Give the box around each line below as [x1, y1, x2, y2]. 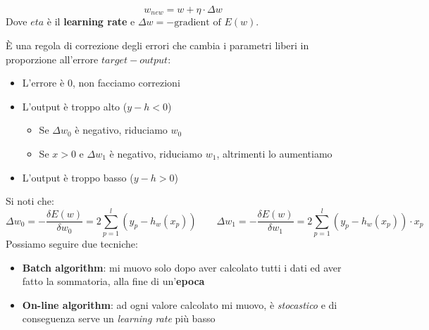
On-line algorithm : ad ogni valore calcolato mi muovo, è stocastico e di [22, 297, 337, 312]
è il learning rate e [46, 14, 135, 29]
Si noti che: [6, 193, 54, 208]
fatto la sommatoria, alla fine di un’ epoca [22, 274, 205, 288]
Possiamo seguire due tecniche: [6, 236, 138, 250]
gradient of [174, 18, 221, 28]
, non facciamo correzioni [72, 75, 180, 90]
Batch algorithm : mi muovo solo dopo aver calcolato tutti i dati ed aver [22, 260, 342, 274]
